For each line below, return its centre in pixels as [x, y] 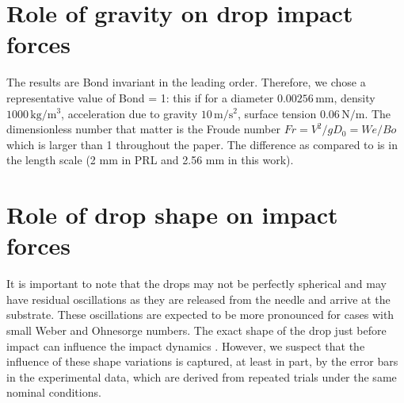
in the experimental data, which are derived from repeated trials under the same [202, 376]
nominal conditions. [54, 392]
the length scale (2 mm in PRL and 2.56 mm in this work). [150, 160]
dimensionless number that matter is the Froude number [143, 129]
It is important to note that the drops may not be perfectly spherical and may [196, 284]
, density [354, 97]
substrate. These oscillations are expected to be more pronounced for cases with [200, 315]
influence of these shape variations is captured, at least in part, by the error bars [202, 361]
